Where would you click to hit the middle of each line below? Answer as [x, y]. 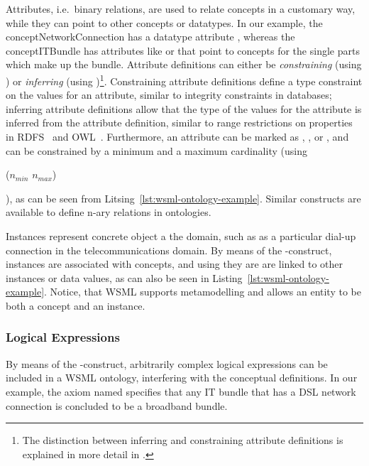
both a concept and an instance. [76, 305]
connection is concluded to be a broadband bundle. [117, 405]
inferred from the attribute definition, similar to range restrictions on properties [179, 123]
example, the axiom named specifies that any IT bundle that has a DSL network [181, 391]
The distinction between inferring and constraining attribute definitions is [183, 440]
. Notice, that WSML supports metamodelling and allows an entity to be [203, 292]
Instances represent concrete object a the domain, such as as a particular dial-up [181, 235]
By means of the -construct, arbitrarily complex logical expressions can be [167, 363]
